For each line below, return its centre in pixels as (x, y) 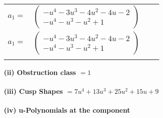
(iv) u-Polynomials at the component (67, 110)
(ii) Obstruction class (40, 72)
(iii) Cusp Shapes (33, 91)
